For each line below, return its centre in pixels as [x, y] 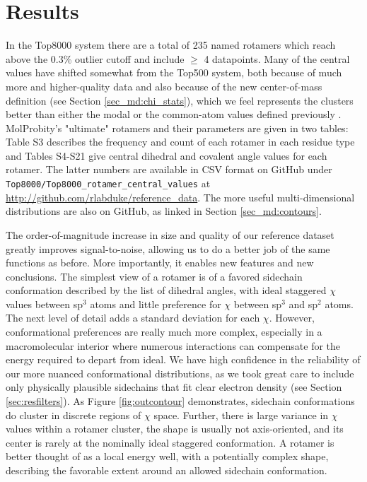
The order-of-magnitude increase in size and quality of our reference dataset [170, 234]
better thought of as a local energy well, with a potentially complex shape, [167, 456]
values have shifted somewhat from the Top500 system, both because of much [174, 72]
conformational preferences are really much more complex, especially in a [164, 332]
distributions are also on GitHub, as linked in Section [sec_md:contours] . [164, 211]
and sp [303, 304]
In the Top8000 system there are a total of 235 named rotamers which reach [171, 45]
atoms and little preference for [156, 304]
